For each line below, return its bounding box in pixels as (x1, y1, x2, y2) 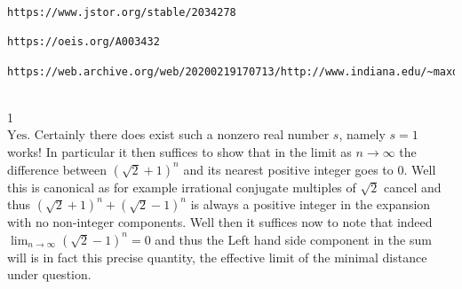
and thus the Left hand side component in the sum (155, 230, 432, 248)
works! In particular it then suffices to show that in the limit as (7, 143, 352, 161)
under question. (7, 265, 92, 284)
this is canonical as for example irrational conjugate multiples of (7, 177, 356, 196)
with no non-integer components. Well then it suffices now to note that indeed (7, 213, 433, 231)
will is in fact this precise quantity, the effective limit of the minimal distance (7, 247, 427, 266)
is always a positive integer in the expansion (190, 195, 431, 214)
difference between (7, 160, 108, 178)
